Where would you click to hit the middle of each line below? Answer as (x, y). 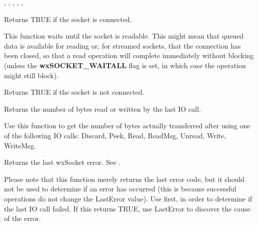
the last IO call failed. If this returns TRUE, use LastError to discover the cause (127, 208)
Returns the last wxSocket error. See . (62, 162)
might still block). (31, 75)
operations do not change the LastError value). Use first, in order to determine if (128, 198)
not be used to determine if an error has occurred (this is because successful (120, 189)
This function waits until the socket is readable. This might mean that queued (124, 36)
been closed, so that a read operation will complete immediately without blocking (129, 55)
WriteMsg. (20, 145)
